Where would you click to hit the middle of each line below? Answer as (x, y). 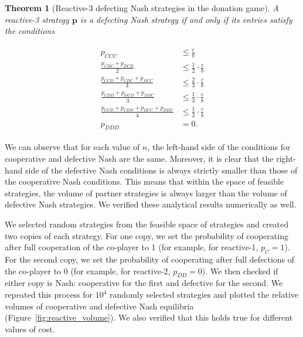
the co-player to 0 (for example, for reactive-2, (88, 270)
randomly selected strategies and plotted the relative (204, 295)
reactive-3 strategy (37, 19)
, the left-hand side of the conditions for (219, 147)
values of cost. (30, 329)
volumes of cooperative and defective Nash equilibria (99, 306)
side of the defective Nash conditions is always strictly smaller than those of (161, 170)
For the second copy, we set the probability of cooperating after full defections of (150, 259)
